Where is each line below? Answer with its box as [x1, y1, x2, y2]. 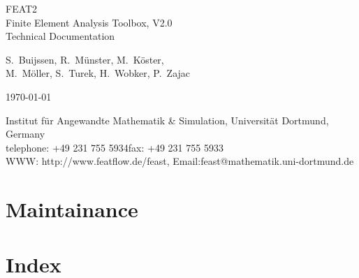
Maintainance [6, 195, 138, 224]
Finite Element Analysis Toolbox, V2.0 [6, 15, 173, 29]
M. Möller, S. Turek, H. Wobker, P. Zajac [6, 66, 191, 80]
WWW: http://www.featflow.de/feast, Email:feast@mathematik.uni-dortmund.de [6, 154, 354, 168]
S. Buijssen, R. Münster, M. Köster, [6, 52, 164, 66]
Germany [6, 126, 45, 141]
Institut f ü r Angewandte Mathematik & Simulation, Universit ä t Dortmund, [6, 112, 329, 127]
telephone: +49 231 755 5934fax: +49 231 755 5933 [6, 140, 224, 154]
